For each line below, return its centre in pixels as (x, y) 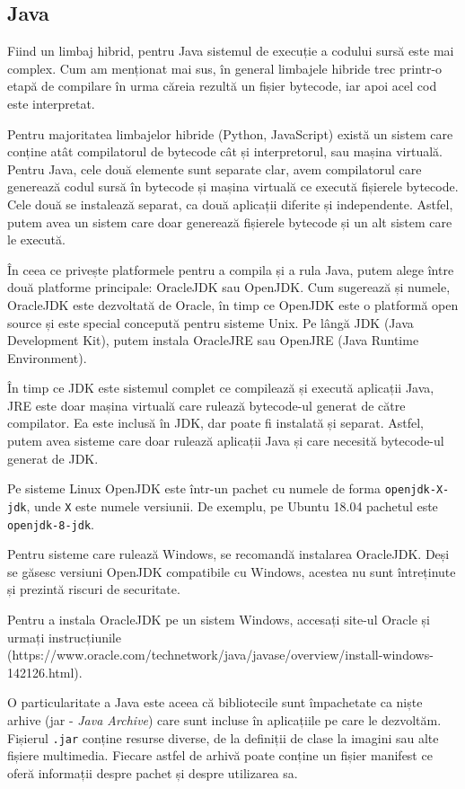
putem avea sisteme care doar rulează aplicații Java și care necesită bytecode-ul (226, 441)
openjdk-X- (417, 490)
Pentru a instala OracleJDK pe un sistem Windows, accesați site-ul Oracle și (219, 620)
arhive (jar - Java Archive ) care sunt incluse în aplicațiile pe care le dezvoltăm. (224, 719)
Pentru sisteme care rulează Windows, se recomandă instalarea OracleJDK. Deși (228, 554)
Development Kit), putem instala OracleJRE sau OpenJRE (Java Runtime (213, 340)
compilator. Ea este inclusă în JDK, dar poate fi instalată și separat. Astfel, (215, 423)
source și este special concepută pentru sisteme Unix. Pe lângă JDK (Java (211, 322)
